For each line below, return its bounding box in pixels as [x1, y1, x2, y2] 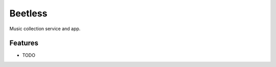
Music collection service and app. [9, 26, 81, 32]
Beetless [9, 8, 48, 19]
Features [9, 39, 38, 48]
